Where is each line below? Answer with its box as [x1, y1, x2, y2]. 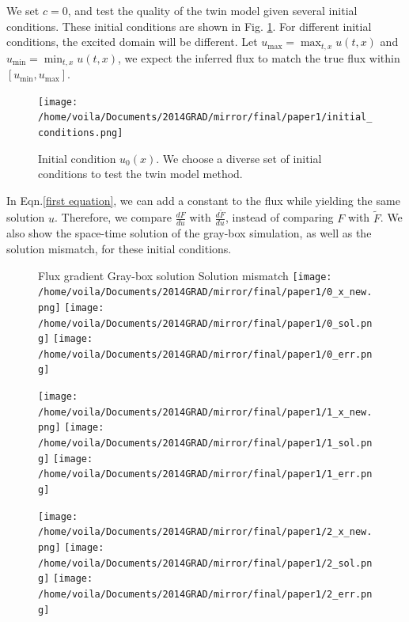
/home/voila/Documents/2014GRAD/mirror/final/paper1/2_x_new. [38, 526, 373, 538]
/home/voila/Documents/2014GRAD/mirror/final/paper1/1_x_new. [38, 406, 373, 418]
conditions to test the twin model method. [38, 165, 243, 182]
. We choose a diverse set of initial [156, 150, 322, 166]
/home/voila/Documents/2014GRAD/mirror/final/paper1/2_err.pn [38, 589, 373, 600]
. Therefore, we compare [55, 209, 172, 226]
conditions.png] [38, 127, 123, 138]
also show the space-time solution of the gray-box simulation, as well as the [6, 225, 372, 241]
